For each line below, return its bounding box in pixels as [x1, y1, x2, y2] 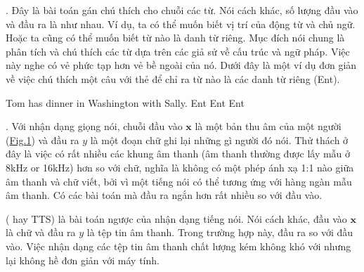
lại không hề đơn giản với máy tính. [6, 252, 160, 267]
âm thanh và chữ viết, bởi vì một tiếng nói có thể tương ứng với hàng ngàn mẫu [6, 174, 352, 188]
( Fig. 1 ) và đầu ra [6, 132, 79, 147]
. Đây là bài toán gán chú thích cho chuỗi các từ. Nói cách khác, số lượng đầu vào [6, 3, 358, 17]
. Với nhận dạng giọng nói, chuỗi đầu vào [6, 119, 183, 134]
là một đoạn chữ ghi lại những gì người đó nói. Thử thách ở [90, 132, 349, 147]
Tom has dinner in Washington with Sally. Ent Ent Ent [6, 95, 245, 110]
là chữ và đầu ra [6, 225, 76, 240]
